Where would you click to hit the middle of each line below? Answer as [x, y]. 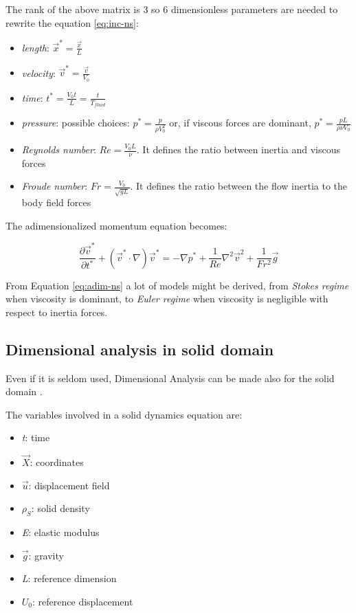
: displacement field [69, 485]
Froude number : [55, 186]
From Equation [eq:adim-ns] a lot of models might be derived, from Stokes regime [177, 285]
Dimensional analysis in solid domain [140, 349]
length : [35, 47]
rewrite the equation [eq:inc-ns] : [72, 22]
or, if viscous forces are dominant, [240, 123]
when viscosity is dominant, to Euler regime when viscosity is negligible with [167, 299]
